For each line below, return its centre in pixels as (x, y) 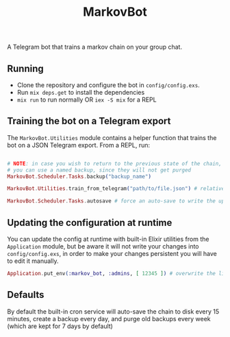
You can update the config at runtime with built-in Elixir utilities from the (108, 239)
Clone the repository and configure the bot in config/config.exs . (108, 85)
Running (26, 68)
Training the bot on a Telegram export (89, 121)
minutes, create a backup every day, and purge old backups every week (109, 318)
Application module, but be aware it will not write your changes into (103, 246)
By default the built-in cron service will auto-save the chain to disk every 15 (113, 311)
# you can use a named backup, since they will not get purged (99, 170)
